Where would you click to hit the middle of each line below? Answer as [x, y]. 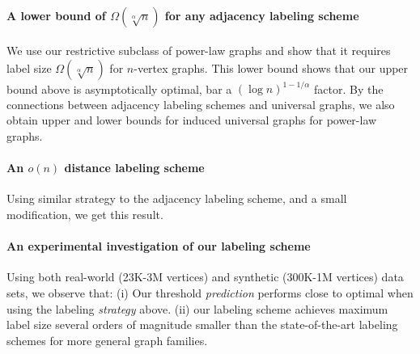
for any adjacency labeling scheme [262, 15]
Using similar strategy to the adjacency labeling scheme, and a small [177, 198]
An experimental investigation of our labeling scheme [159, 246]
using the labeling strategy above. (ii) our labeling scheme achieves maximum [197, 308]
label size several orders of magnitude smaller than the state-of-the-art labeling [202, 324]
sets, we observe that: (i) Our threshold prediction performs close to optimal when [210, 293]
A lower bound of [56, 15]
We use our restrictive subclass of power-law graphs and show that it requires [199, 51]
